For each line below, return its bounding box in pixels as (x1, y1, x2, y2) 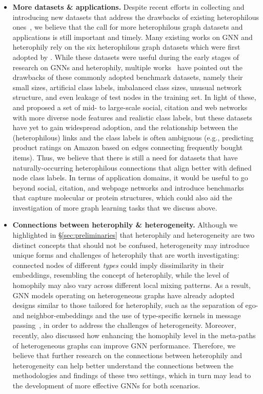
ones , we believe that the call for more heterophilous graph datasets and (12, 22, 243, 32)
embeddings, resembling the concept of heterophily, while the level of (12, 269, 229, 280)
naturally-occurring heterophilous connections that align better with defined (12, 162, 252, 173)
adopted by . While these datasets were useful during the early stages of (12, 51, 239, 62)
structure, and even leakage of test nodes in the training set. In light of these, (12, 92, 256, 102)
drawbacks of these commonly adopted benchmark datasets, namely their (12, 72, 243, 82)
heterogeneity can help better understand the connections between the (12, 360, 234, 370)
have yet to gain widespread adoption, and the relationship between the (12, 122, 238, 133)
